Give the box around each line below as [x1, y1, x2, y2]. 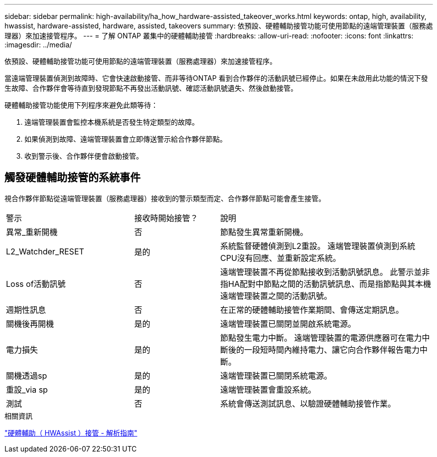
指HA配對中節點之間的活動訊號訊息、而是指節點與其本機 [220, 278, 431, 289]
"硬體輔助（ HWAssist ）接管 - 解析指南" [4, 428, 138, 437]
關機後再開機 [6, 318, 54, 329]
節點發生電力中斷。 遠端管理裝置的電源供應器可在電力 [220, 332, 422, 343]
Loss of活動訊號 [6, 278, 66, 289]
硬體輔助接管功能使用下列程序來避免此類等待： [4, 101, 158, 109]
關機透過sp [6, 370, 47, 381]
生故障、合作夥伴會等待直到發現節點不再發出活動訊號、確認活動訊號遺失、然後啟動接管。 [4, 84, 297, 92]
